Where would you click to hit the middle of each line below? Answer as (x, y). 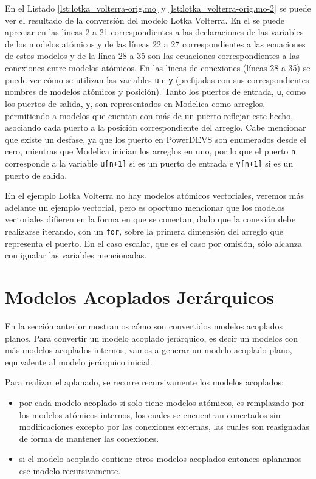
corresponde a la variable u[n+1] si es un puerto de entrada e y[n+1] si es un (149, 163)
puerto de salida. (36, 175)
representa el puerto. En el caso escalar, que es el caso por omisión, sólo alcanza (153, 243)
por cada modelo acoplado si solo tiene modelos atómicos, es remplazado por (162, 402)
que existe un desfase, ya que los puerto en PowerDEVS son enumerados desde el (156, 139)
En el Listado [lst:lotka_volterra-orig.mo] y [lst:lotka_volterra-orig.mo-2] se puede (158, 8)
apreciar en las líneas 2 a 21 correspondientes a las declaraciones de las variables (154, 32)
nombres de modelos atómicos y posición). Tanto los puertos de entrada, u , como (155, 91)
